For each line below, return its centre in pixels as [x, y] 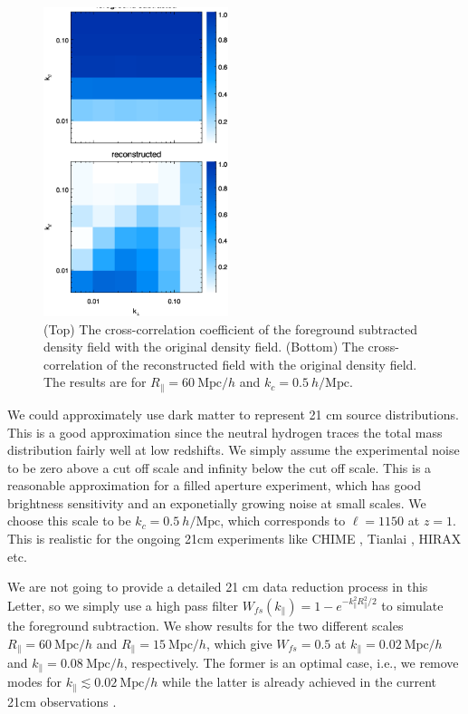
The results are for [95, 382]
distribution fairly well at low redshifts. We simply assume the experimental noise [234, 450]
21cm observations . [62, 701]
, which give [239, 643]
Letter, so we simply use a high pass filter [123, 605]
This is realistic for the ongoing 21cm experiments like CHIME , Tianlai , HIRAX [234, 539]
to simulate [412, 605]
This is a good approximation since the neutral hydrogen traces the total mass [225, 432]
